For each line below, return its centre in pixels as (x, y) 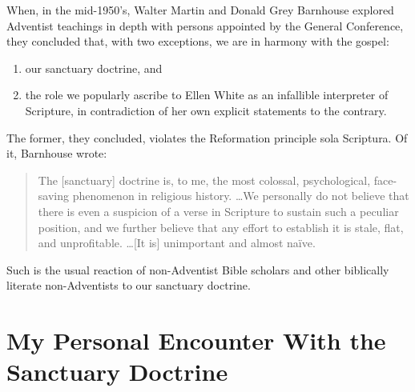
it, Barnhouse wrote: (57, 153)
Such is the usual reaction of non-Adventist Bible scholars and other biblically (198, 269)
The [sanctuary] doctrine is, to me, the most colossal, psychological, (204, 180)
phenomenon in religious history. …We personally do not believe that (241, 196)
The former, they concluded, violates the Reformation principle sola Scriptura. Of (207, 137)
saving (53, 196)
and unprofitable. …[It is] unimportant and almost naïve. (177, 243)
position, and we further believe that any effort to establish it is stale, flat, (221, 227)
